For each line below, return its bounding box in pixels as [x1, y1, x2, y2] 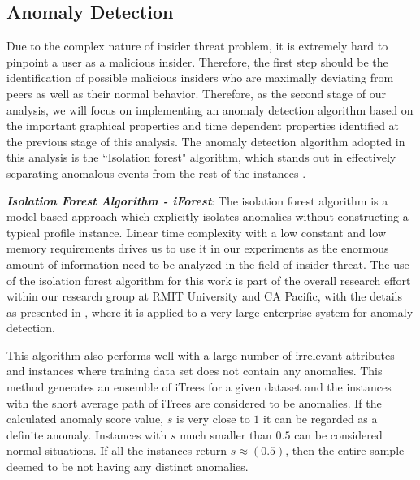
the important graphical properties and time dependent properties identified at [6, 117, 400, 134]
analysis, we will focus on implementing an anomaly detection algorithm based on [6, 101, 414, 118]
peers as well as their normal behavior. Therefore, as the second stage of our [6, 84, 386, 102]
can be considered [294, 426, 383, 443]
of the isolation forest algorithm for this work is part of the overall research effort [6, 271, 411, 288]
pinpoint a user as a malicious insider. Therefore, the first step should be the [6, 53, 388, 70]
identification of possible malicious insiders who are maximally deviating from [6, 69, 394, 86]
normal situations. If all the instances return [6, 442, 227, 459]
